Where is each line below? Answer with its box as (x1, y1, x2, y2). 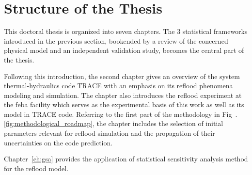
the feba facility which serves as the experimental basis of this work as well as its (4, 99, 244, 110)
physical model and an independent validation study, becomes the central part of (4, 45, 244, 55)
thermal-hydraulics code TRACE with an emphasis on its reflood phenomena (4, 80, 233, 91)
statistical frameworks (182, 26, 248, 36)
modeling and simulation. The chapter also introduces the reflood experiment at (4, 90, 242, 100)
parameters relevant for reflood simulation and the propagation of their (4, 128, 215, 138)
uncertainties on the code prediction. (4, 137, 113, 147)
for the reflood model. (4, 163, 69, 173)
